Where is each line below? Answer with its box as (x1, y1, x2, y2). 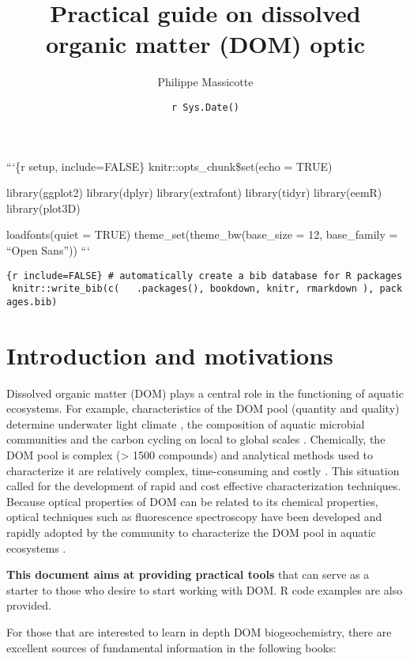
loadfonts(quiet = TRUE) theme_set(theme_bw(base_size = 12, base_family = (6, 226, 398, 243)
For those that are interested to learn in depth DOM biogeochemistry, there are (6, 623, 392, 640)
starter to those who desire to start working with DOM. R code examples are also (6, 581, 403, 598)
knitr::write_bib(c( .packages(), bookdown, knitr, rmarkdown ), (12, 283, 374, 295)
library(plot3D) (6, 199, 81, 216)
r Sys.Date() (171, 101, 239, 113)
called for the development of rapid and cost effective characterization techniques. (6, 478, 401, 494)
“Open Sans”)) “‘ (6, 241, 90, 258)
